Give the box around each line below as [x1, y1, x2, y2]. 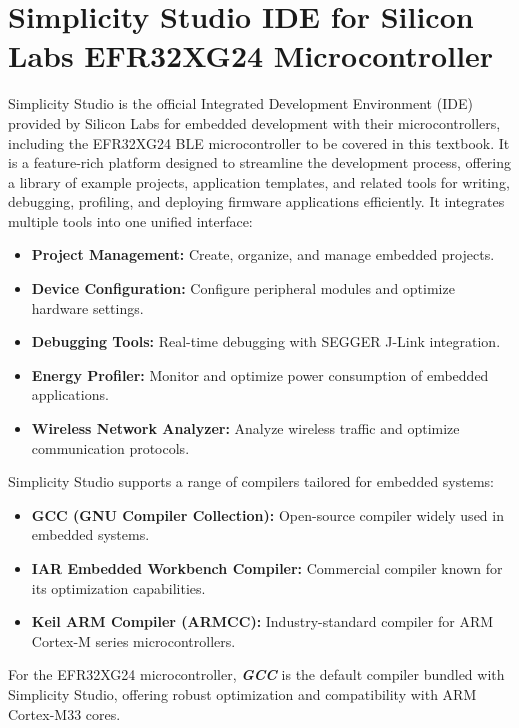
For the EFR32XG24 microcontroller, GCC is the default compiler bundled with [8, 664, 505, 685]
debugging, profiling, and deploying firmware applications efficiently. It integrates [8, 191, 505, 212]
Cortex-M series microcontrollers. [31, 630, 236, 651]
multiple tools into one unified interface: [8, 210, 253, 231]
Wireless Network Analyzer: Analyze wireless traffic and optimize [31, 418, 460, 439]
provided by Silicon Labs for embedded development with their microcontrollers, [8, 112, 501, 133]
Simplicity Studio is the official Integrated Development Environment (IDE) [8, 93, 473, 114]
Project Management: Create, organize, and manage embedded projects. [31, 244, 495, 265]
